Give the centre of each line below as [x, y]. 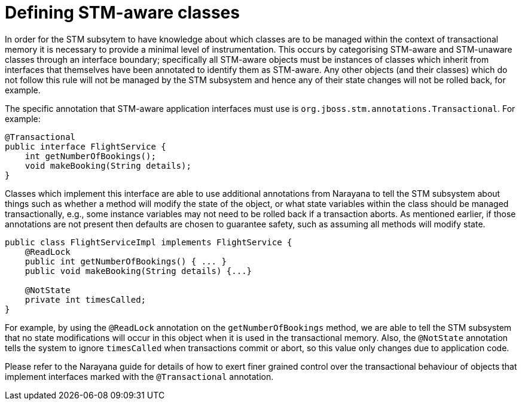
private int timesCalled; [86, 299]
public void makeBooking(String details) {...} [138, 271]
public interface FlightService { [86, 146]
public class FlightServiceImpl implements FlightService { [149, 242]
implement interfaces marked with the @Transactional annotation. [139, 376]
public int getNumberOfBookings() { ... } [126, 261]
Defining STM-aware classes [122, 13]
